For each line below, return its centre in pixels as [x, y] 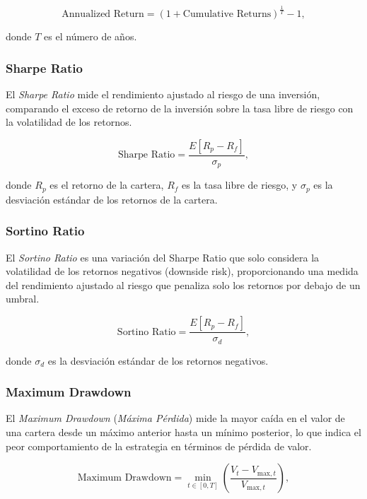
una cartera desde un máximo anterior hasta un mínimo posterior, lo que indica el [183, 432]
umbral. [23, 299]
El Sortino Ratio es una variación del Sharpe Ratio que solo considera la [163, 257]
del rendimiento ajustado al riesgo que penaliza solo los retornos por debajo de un [183, 284]
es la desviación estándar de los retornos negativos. [158, 360]
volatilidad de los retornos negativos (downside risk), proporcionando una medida [182, 271]
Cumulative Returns [227, 14]
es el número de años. [91, 36]
